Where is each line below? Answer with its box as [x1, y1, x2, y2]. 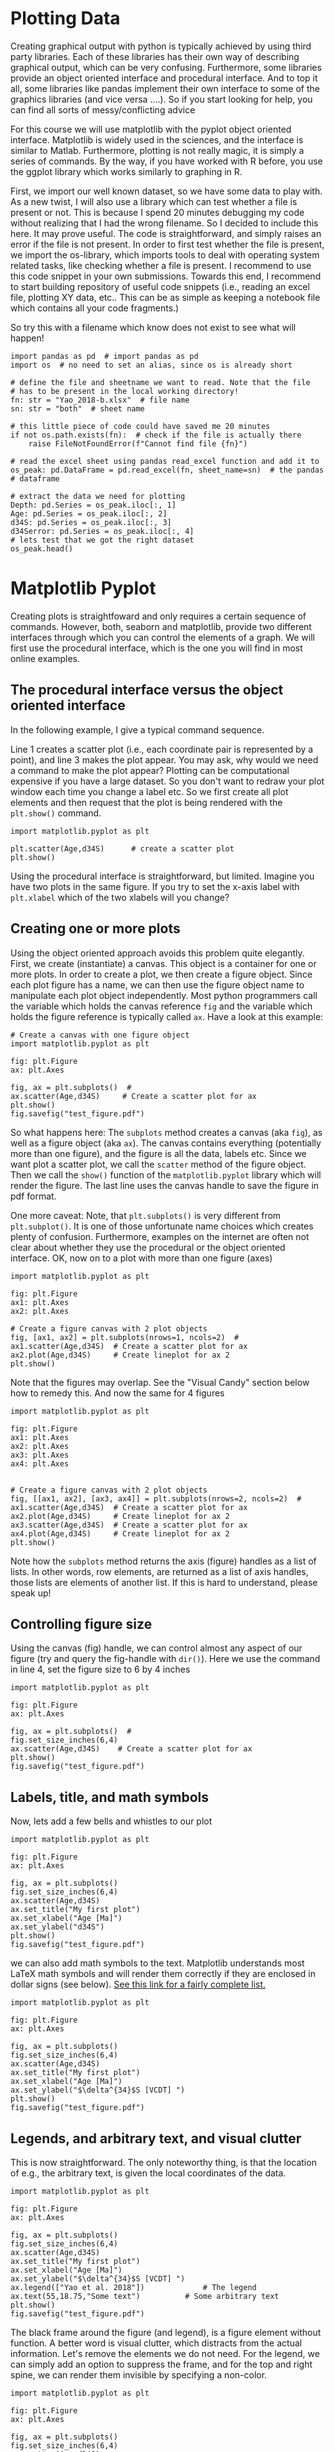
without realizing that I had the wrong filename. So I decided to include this [10, 217, 319, 229]
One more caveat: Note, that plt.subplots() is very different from [10, 1209, 282, 1221]
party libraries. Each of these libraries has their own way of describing [10, 50, 300, 62]
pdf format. [10, 1190, 57, 1202]
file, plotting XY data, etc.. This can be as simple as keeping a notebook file [10, 291, 321, 303]
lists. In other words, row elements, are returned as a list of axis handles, [10, 1565, 309, 1577]
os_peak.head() [10, 543, 74, 554]
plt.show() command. [10, 807, 102, 819]
